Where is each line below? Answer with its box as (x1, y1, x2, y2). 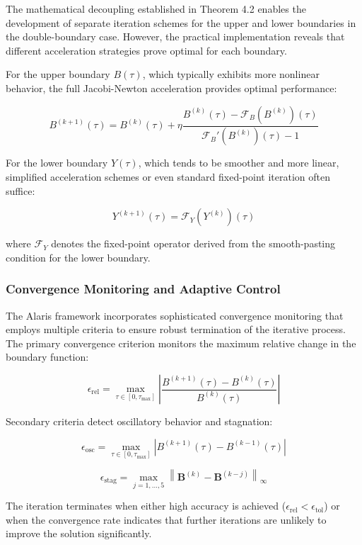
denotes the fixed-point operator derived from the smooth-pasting (51, 236, 336, 251)
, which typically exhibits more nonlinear (142, 67, 320, 82)
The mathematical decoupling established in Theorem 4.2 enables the (6, 1, 306, 16)
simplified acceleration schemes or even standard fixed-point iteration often (6, 169, 330, 184)
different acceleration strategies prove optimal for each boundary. (6, 43, 287, 57)
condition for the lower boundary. (6, 249, 151, 264)
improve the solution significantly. (6, 526, 152, 541)
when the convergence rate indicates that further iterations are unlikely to (6, 512, 327, 527)
